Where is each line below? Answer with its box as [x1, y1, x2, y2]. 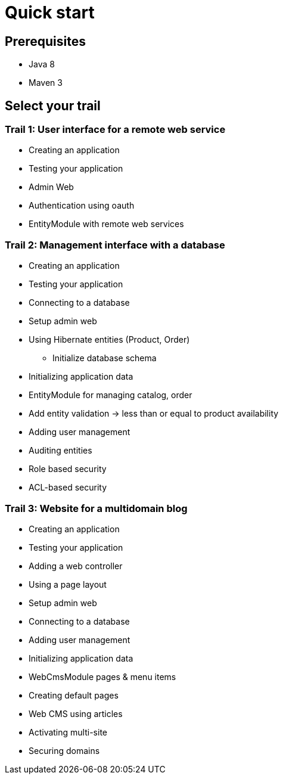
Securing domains [29, 745, 100, 756]
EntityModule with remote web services [29, 219, 184, 229]
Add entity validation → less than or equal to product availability [29, 408, 279, 419]
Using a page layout [29, 579, 107, 589]
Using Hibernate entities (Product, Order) [29, 334, 190, 345]
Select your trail [5, 98, 101, 113]
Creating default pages [29, 690, 119, 700]
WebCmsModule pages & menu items [29, 671, 176, 682]
